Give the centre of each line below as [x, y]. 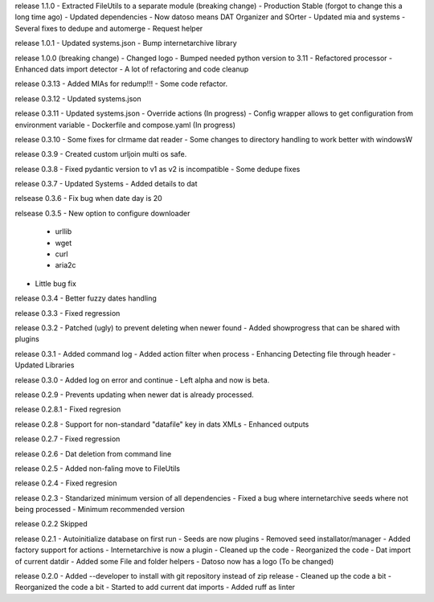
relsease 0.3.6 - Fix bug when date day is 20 [88, 199]
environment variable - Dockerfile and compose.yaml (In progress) [125, 125]
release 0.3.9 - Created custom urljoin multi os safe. [101, 154]
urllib [63, 231]
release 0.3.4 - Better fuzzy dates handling [86, 298]
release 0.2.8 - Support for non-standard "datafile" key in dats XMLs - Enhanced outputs [162, 424]
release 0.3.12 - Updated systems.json [78, 98]
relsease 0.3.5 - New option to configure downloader [102, 213]
